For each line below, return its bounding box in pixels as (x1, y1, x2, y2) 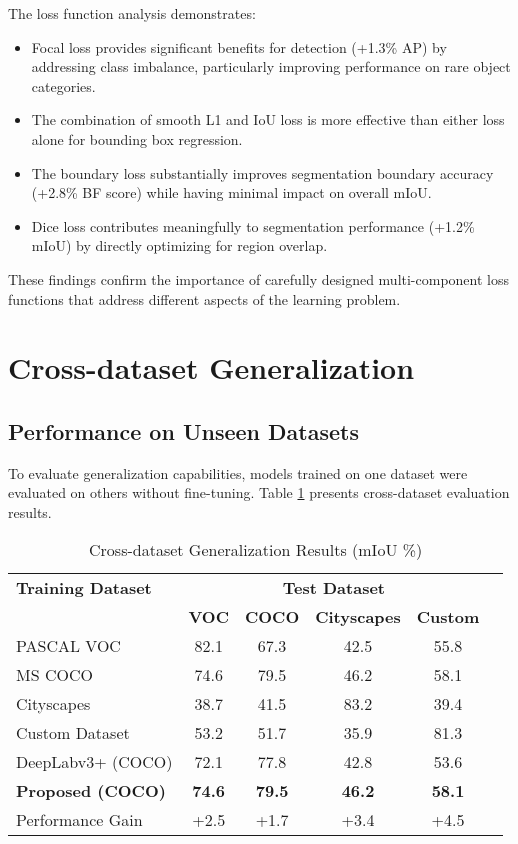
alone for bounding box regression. (31, 128, 243, 149)
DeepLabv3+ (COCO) (16, 750, 173, 774)
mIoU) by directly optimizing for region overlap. (31, 235, 328, 256)
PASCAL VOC (16, 634, 121, 658)
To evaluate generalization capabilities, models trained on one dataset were (8, 462, 468, 483)
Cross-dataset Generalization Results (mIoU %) (89, 538, 423, 562)
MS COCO (16, 663, 93, 687)
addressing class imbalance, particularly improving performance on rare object (31, 56, 511, 77)
